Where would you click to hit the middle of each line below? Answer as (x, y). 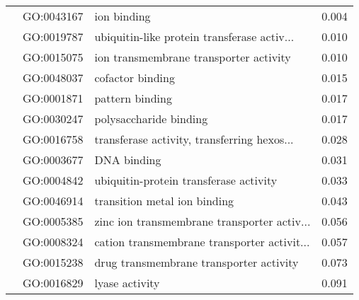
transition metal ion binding (164, 201)
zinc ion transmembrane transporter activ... (203, 221)
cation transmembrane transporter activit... (202, 242)
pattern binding (133, 98)
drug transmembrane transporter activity (196, 262)
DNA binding (128, 160)
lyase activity (127, 283)
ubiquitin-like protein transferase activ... (194, 36)
